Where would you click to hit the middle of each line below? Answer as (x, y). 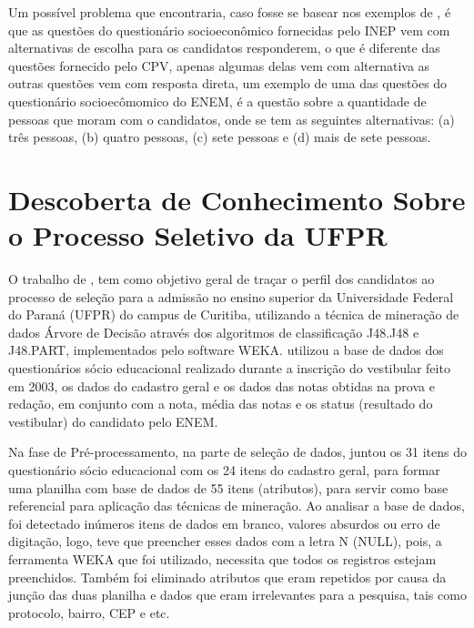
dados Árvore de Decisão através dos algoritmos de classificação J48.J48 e (214, 332)
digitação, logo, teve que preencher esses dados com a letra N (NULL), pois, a (225, 541)
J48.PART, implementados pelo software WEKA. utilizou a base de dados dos (226, 350)
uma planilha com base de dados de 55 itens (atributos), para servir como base (228, 487)
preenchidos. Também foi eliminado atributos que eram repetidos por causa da (227, 577)
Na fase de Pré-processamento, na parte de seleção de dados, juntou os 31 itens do (238, 452)
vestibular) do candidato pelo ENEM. (113, 421)
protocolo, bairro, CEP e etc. (89, 612)
